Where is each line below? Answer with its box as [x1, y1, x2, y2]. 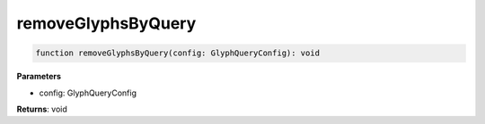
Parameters [16, 71, 62, 82]
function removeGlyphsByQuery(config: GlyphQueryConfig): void [35, 48, 321, 58]
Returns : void [16, 103, 67, 114]
